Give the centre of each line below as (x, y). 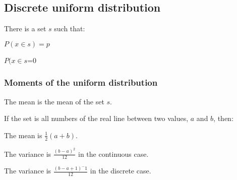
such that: (70, 28)
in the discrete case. (121, 171)
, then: (223, 118)
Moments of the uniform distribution (81, 82)
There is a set (25, 28)
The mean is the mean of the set (54, 101)
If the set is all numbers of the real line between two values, (96, 118)
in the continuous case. (113, 154)
